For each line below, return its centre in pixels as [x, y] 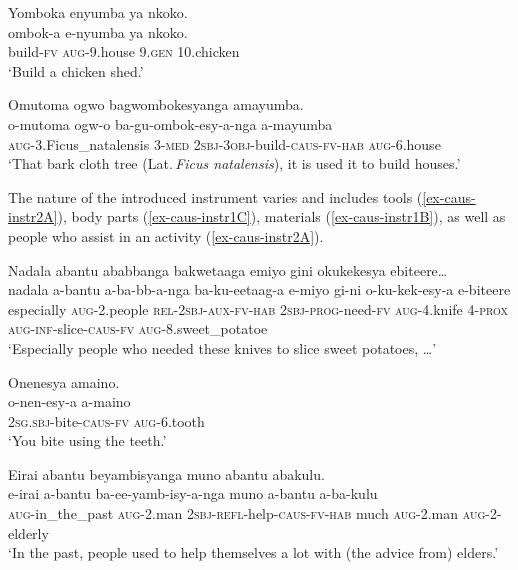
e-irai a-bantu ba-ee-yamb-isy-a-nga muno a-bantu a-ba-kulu [193, 493]
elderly [28, 532]
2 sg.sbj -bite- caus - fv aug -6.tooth [106, 420]
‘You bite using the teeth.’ [87, 440]
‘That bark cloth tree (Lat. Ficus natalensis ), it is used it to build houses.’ [234, 163]
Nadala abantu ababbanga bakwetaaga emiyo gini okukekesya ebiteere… [228, 269]
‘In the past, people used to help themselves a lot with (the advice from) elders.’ [253, 552]
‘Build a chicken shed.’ [76, 70]
